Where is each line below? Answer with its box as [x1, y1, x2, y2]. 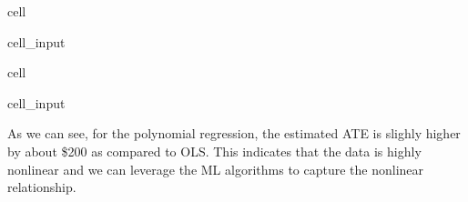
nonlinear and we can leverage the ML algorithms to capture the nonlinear [7, 159, 424, 178]
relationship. [7, 177, 76, 197]
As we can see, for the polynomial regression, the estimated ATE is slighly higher [7, 124, 461, 143]
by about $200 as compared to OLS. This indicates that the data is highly [7, 141, 422, 160]
